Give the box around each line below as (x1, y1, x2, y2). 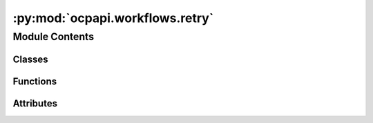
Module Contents (12, 30, 95, 43)
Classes (12, 53, 48, 65)
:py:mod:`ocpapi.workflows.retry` (12, 10, 214, 26)
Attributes (12, 97, 58, 109)
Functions (12, 75, 57, 87)
